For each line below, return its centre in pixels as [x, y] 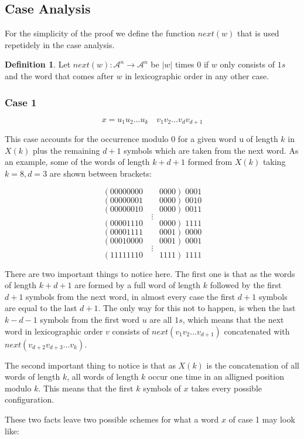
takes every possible [227, 388]
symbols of [162, 388]
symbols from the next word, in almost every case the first [131, 296]
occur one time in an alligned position [216, 376]
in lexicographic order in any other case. [197, 75]
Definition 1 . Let [38, 64]
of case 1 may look [262, 419]
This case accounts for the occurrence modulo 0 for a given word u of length [141, 139]
